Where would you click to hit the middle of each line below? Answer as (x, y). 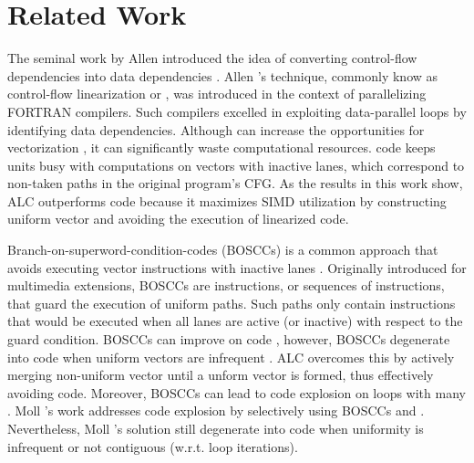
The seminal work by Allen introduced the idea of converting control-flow (212, 58)
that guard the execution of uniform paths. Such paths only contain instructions (232, 303)
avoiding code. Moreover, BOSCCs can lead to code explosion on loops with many (237, 392)
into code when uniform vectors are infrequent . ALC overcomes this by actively (231, 357)
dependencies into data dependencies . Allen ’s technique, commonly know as (223, 75)
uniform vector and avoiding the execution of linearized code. (178, 219)
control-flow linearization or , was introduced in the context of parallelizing (217, 94)
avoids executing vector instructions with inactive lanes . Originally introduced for (237, 267)
